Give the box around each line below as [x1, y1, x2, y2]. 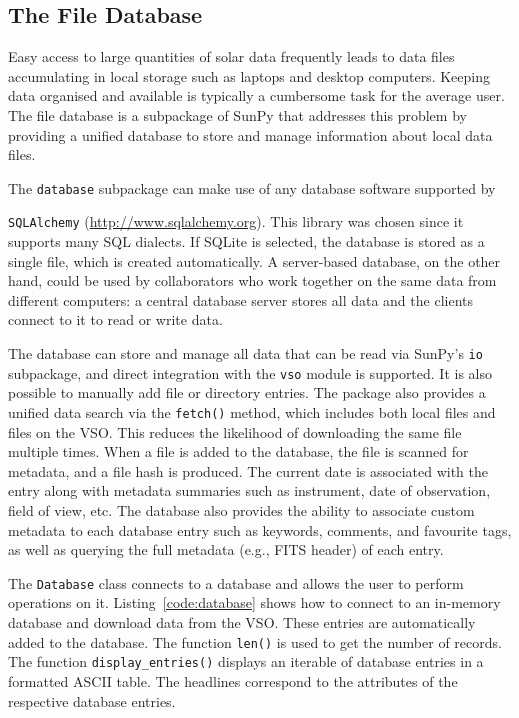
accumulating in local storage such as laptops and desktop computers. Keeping [8, 65, 490, 86]
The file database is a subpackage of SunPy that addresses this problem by [8, 104, 467, 125]
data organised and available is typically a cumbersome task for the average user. [8, 85, 505, 106]
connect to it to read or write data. [8, 309, 223, 330]
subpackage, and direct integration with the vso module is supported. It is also [8, 362, 493, 383]
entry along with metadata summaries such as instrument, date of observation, [8, 480, 491, 501]
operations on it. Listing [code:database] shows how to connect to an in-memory [8, 592, 501, 613]
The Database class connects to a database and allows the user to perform [8, 572, 464, 593]
